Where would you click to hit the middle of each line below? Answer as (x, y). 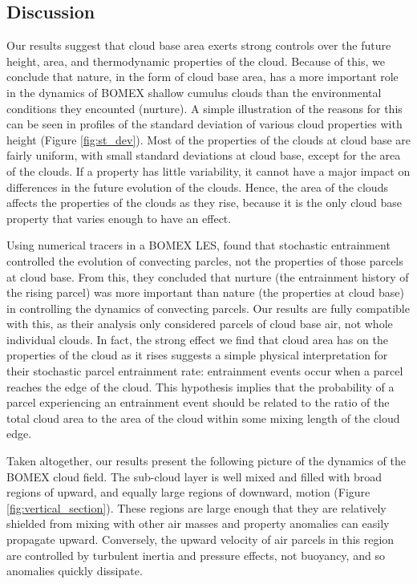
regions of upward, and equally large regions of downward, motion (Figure (188, 492)
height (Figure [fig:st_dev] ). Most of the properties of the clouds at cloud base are (208, 139)
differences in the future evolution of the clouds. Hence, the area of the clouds (197, 187)
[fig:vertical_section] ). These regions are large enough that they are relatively (196, 507)
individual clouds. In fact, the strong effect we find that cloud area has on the (197, 339)
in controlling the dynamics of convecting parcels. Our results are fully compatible (208, 308)
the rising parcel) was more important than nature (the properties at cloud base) (206, 292)
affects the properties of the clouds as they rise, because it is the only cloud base (204, 203)
